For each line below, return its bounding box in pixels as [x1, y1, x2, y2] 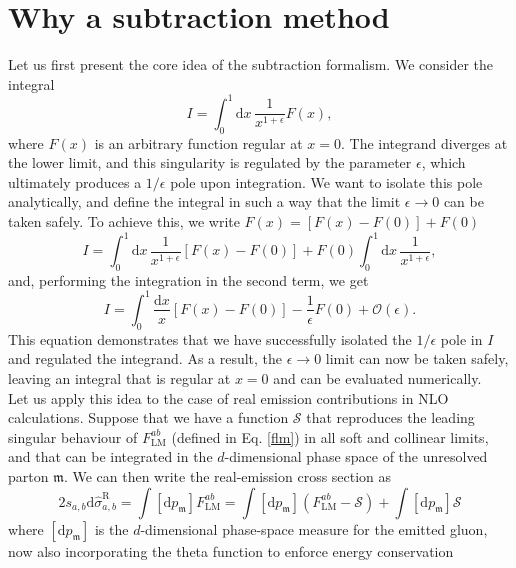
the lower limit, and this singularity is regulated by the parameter [8, 152, 412, 173]
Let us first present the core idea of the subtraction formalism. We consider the [8, 54, 494, 75]
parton [8, 465, 49, 486]
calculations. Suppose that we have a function [8, 407, 289, 428]
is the [94, 518, 129, 539]
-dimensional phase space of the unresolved [224, 446, 488, 467]
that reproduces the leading [306, 407, 475, 428]
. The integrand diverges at [340, 132, 508, 153]
